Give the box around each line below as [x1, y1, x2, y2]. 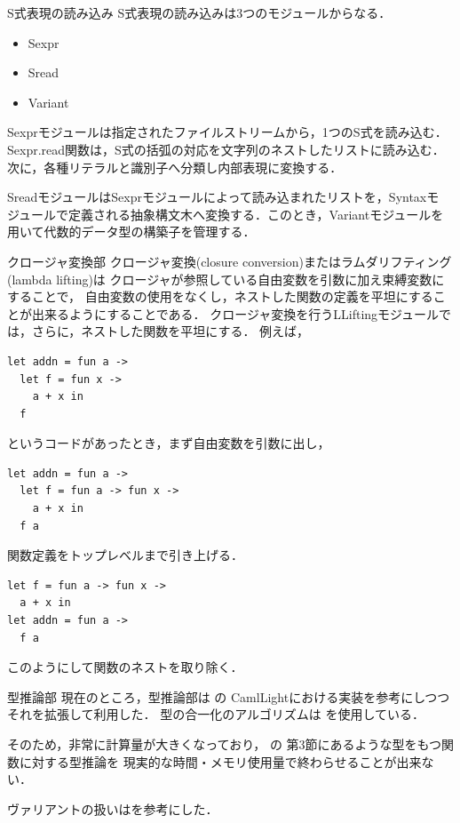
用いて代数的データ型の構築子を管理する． [7, 222, 256, 241]
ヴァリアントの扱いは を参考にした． [7, 799, 218, 818]
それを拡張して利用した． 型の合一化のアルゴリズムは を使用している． [7, 705, 425, 723]
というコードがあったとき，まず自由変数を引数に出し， [7, 434, 330, 452]
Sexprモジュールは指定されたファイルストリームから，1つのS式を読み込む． [7, 123, 448, 141]
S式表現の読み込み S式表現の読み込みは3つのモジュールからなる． [7, 4, 392, 21]
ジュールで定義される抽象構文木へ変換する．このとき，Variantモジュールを [7, 204, 444, 223]
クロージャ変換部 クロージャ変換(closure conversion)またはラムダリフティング [7, 252, 452, 270]
